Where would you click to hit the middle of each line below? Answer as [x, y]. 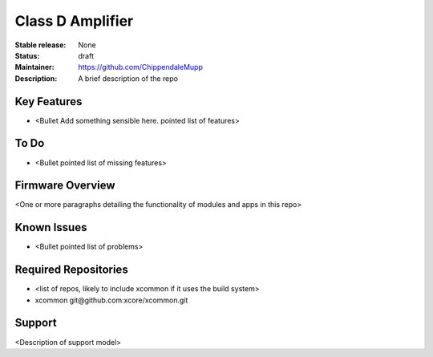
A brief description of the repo [128, 78]
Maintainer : [35, 67]
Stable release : [40, 45]
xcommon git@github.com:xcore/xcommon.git [111, 300]
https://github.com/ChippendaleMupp [141, 67]
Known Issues [51, 227]
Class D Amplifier [74, 21]
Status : [27, 55]
